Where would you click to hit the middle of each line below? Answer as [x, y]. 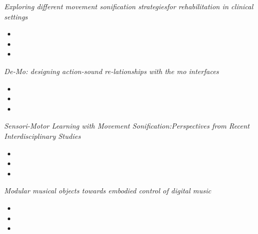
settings [16, 16]
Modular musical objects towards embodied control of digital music [108, 191]
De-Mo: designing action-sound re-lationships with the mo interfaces [112, 71]
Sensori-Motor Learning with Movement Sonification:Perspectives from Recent [127, 126]
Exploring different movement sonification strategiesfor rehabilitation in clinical [129, 6]
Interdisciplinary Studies [42, 136]
